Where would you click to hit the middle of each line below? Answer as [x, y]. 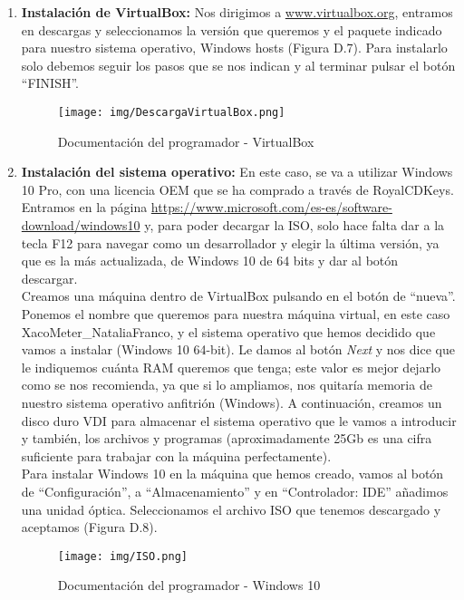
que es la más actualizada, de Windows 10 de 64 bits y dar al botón [210, 261]
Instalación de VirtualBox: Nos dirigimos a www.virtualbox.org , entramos [237, 12]
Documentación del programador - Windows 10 [189, 585]
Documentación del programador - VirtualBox [186, 141]
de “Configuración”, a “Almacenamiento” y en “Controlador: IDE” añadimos [235, 491]
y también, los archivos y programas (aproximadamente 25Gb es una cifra [227, 438]
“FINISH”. [50, 83]
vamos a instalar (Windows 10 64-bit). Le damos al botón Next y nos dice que [238, 349]
